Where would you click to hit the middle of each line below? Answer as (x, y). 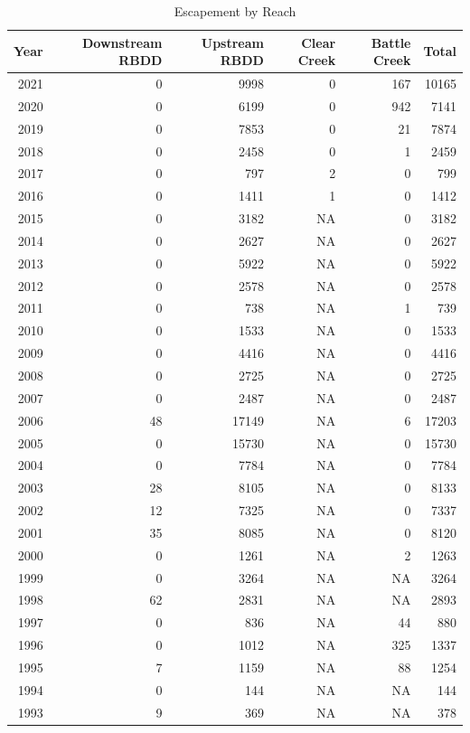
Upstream (232, 42)
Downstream (122, 42)
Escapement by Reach (235, 11)
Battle (391, 42)
